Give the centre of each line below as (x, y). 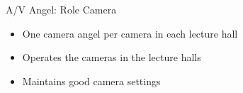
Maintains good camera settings (91, 81)
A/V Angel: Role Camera (61, 9)
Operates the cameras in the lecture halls (112, 57)
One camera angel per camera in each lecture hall (130, 33)
